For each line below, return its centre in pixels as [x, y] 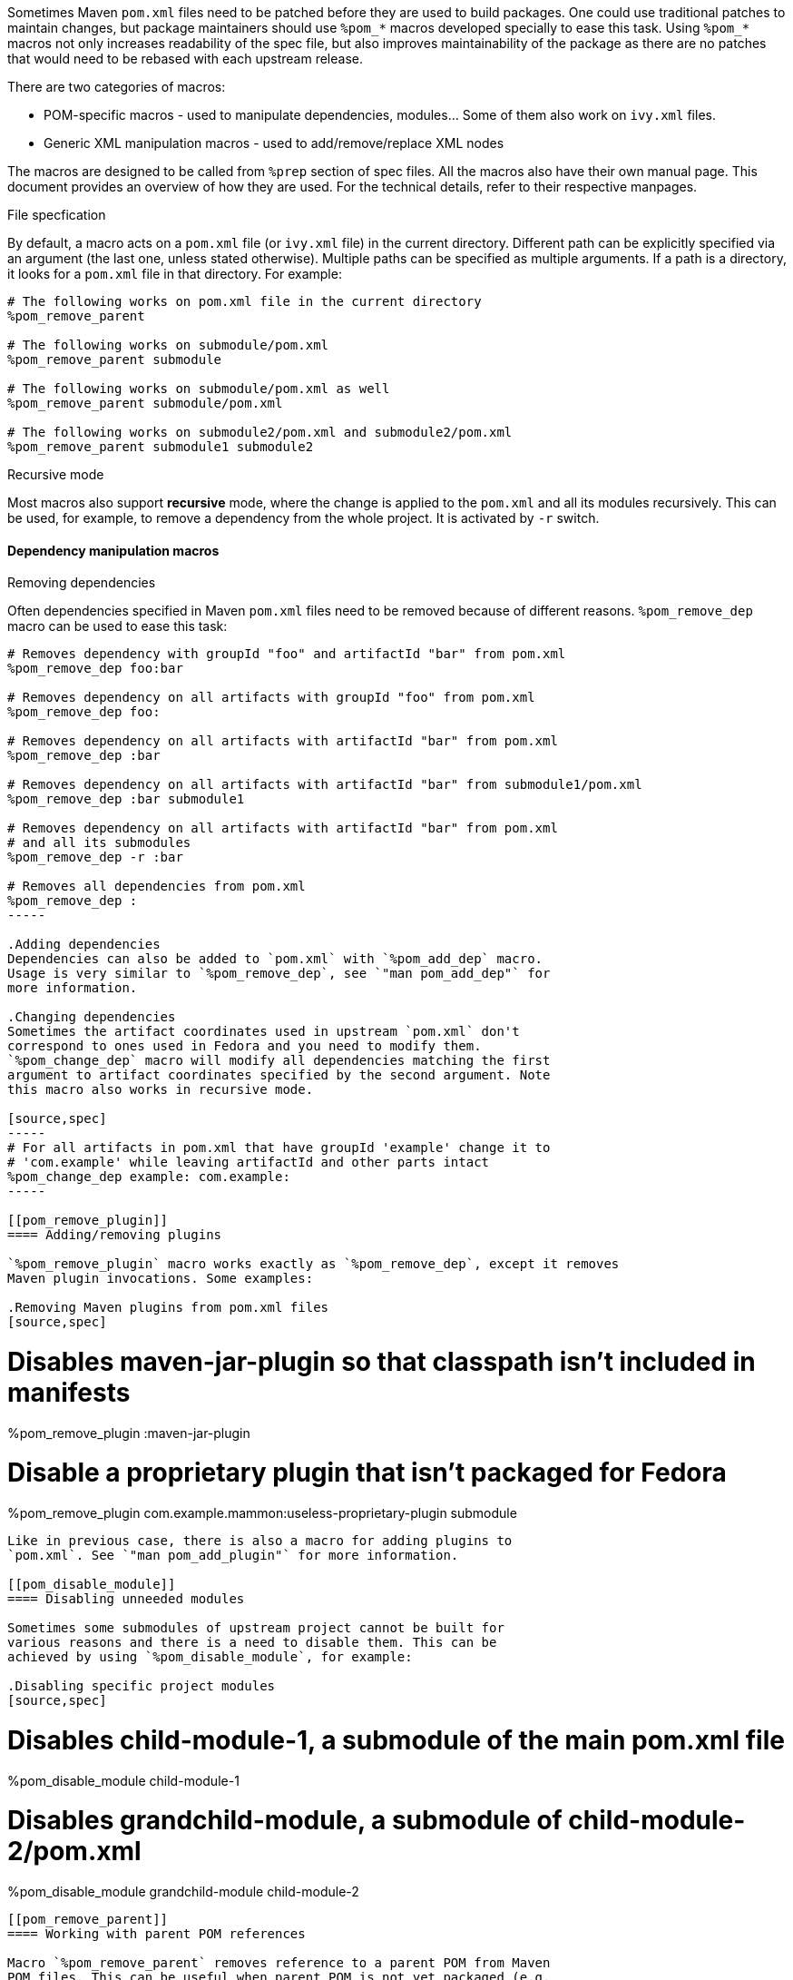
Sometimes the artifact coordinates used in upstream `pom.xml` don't [264, 1032]
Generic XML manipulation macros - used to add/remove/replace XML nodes [274, 143]
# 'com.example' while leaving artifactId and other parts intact [249, 1162]
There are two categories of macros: [117, 87]
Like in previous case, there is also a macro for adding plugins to [260, 1541]
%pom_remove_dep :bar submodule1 [126, 799]
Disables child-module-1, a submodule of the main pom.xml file [396, 1740]
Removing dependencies [82, 583]
